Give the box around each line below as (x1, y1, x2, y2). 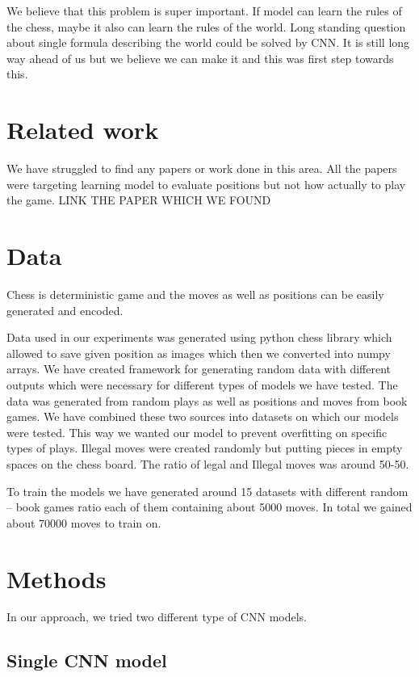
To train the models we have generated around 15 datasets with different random (6, 482, 409, 499)
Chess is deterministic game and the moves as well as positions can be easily (6, 286, 384, 302)
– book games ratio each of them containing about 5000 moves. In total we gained (6, 498, 413, 515)
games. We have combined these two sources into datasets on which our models (6, 408, 399, 425)
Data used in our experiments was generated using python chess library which (6, 329, 392, 346)
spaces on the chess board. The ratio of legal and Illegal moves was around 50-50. (6, 455, 409, 472)
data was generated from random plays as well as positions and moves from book (6, 392, 408, 409)
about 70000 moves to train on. (6, 514, 161, 531)
